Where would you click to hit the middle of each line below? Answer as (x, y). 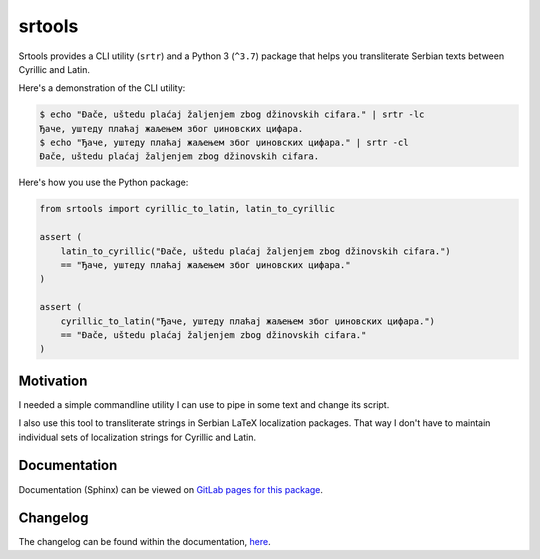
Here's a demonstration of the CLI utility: (102, 88)
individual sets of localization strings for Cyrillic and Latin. (137, 437)
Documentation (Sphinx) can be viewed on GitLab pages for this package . (171, 489)
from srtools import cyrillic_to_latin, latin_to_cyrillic (187, 209)
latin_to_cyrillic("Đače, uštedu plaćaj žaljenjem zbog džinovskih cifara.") (256, 251)
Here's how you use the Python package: (103, 182)
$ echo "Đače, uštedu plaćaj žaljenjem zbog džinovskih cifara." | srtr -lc (232, 114)
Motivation (53, 380)
